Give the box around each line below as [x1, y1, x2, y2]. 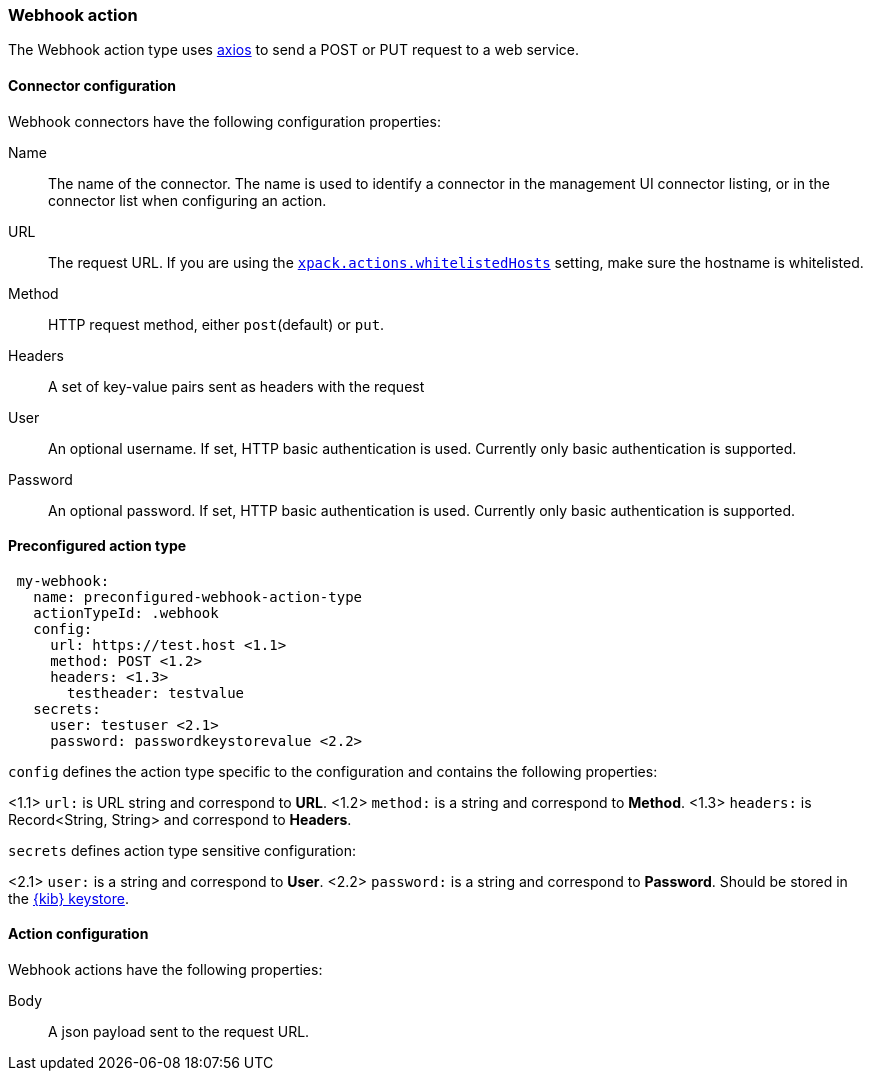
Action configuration [8, 925, 149, 943]
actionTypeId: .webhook [33, 604, 219, 621]
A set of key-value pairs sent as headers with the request [48, 377, 425, 395]
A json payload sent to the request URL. [48, 1023, 310, 1041]
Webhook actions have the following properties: [8, 961, 323, 979]
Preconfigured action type [8, 537, 187, 555]
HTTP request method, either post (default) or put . [48, 315, 385, 333]
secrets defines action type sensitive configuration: [8, 841, 357, 859]
